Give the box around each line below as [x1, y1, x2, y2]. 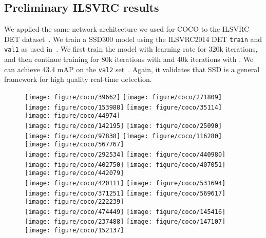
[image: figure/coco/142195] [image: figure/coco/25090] [25, 122, 222, 129]
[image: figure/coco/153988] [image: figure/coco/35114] [25, 103, 222, 111]
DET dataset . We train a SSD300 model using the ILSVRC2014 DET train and [4, 33, 262, 44]
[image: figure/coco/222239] [25, 198, 124, 206]
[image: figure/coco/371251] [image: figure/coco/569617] [25, 189, 226, 197]
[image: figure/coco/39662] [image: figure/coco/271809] [25, 93, 222, 101]
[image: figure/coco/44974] [25, 112, 121, 120]
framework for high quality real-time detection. [4, 74, 152, 84]
